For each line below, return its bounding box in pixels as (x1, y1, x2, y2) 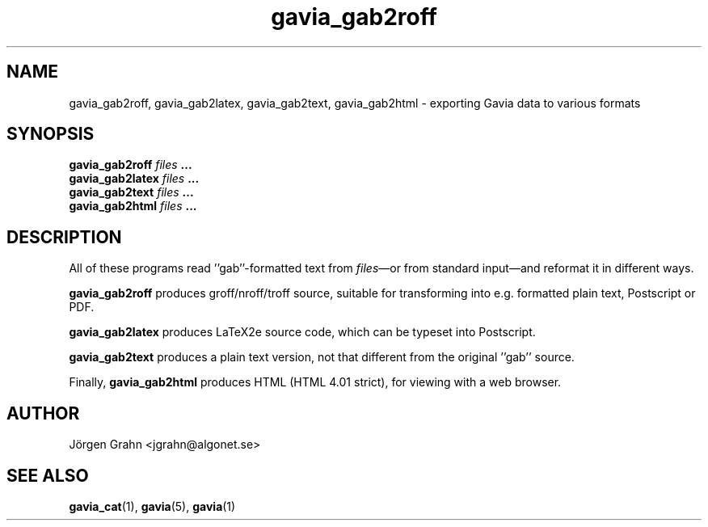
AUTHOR (6, 403, 80, 424)
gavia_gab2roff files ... (69, 158, 192, 172)
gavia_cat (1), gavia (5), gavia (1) (69, 499, 236, 513)
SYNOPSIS (6, 124, 95, 145)
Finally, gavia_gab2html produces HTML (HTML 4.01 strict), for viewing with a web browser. (69, 375, 562, 390)
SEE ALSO (6, 465, 89, 486)
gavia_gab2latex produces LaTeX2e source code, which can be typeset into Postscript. (69, 325, 536, 339)
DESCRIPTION (6, 226, 122, 247)
